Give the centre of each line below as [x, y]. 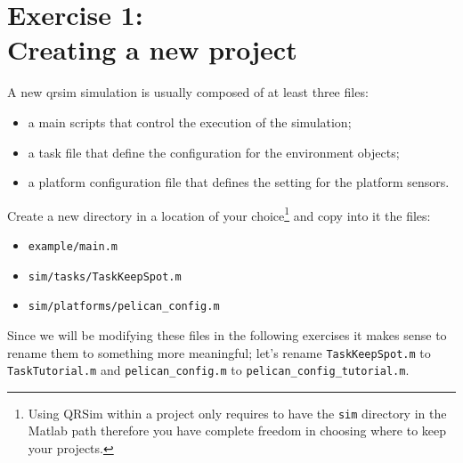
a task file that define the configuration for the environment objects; [214, 152]
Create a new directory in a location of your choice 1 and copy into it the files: [219, 214]
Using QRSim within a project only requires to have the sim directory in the [237, 413]
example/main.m [73, 246]
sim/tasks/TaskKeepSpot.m [105, 276]
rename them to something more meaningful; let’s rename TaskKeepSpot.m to [219, 352]
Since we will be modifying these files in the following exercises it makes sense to [227, 334]
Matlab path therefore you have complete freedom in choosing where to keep [237, 431]
